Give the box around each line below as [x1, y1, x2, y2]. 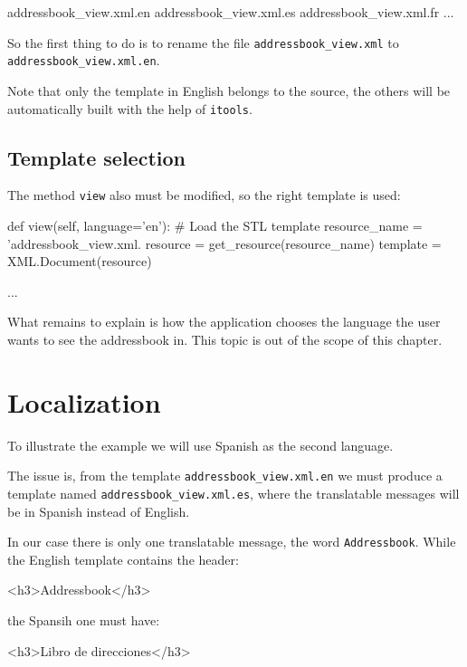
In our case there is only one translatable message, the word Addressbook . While [7, 532, 456, 551]
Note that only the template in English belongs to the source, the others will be [7, 81, 451, 100]
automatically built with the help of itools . [7, 99, 253, 118]
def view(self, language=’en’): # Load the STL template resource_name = [7, 216, 423, 235]
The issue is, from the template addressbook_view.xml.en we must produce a [7, 466, 443, 485]
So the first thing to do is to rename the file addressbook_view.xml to [7, 33, 399, 52]
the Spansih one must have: [7, 611, 160, 630]
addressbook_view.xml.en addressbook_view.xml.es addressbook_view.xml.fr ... [7, 3, 454, 21]
